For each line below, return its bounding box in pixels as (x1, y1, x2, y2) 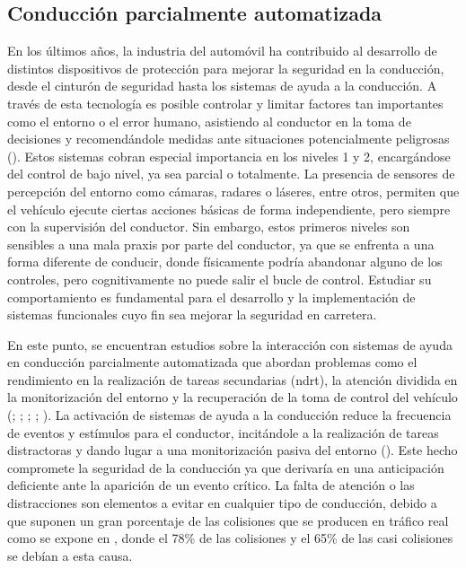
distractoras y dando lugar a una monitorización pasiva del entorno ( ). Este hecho (7, 441, 458, 459)
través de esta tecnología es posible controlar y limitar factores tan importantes (7, 93, 444, 112)
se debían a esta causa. (7, 546, 133, 564)
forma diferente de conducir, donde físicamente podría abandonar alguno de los (7, 252, 443, 271)
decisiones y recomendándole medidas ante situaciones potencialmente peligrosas (7, 129, 450, 148)
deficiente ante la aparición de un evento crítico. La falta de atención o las (7, 476, 415, 494)
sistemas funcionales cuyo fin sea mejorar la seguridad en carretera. (7, 305, 377, 324)
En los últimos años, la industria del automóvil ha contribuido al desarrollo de (7, 41, 437, 60)
